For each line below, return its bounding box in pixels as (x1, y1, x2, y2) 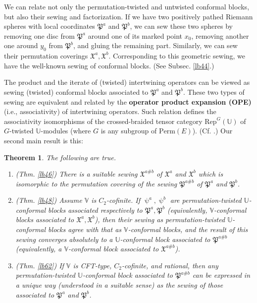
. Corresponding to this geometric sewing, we (108, 51, 246, 61)
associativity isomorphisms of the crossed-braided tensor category (4, 116, 203, 126)
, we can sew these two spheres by (130, 21, 233, 31)
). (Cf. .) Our (192, 125, 233, 136)
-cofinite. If (106, 195, 141, 205)
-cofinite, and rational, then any (122, 260, 218, 270)
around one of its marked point (88, 30, 183, 41)
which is (198, 169, 223, 179)
